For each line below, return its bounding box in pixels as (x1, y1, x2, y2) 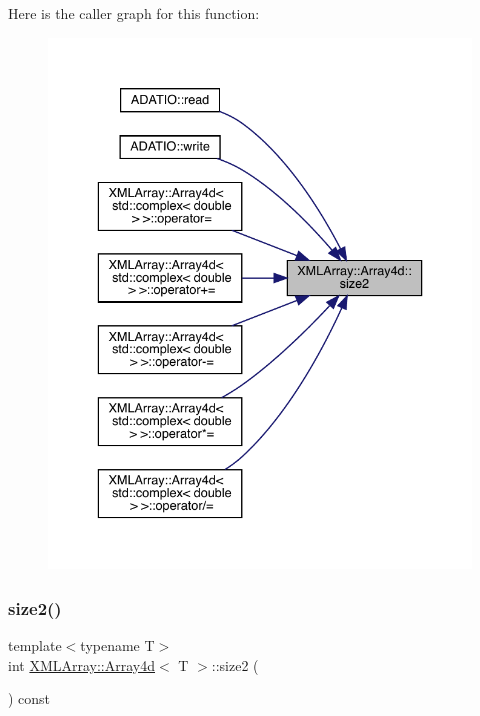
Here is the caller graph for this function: (8, 3, 260, 23)
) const (8, 688, 51, 709)
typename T (80, 635, 155, 656)
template (8, 635, 62, 656)
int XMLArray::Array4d (8, 654, 156, 675)
